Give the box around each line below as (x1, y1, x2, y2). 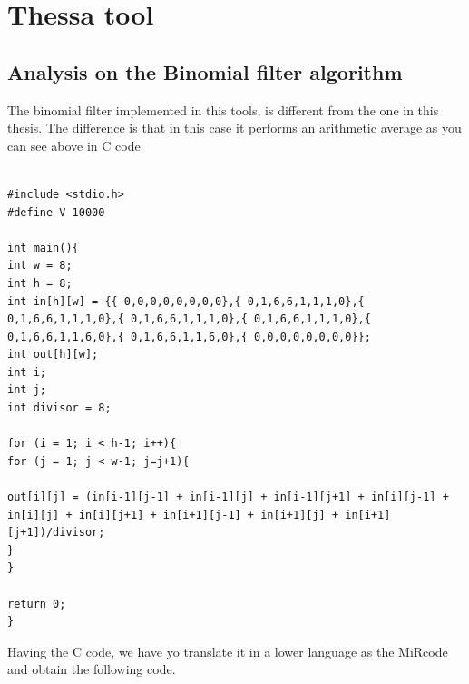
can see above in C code (7, 135, 141, 154)
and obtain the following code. (7, 659, 176, 679)
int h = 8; (7, 276, 73, 290)
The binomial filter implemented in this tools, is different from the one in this (7, 100, 439, 119)
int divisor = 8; (7, 401, 112, 415)
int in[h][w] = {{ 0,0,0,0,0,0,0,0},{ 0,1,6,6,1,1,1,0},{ (7, 294, 365, 308)
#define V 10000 (7, 205, 105, 219)
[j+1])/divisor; (7, 526, 105, 540)
